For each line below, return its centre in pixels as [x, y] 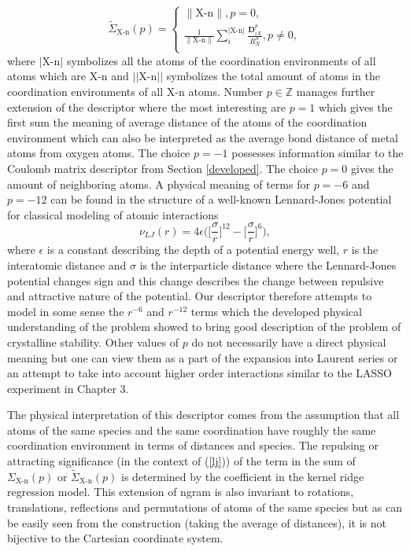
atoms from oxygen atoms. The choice [99, 153]
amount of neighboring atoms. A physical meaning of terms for [159, 184]
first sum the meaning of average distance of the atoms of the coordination [187, 122]
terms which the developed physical [276, 311]
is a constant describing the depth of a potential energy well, [193, 250]
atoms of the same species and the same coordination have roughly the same [192, 430]
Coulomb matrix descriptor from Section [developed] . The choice [163, 168]
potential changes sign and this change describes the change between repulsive [196, 280]
